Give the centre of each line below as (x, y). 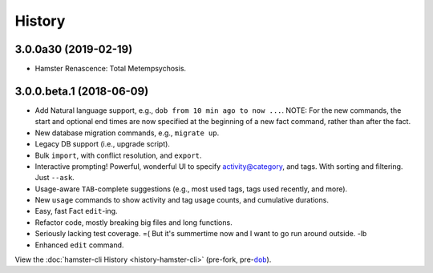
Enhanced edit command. (79, 245)
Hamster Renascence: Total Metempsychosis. (111, 69)
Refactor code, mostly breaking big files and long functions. (134, 222)
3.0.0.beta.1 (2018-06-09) (82, 91)
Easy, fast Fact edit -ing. (76, 211)
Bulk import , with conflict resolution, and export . (118, 155)
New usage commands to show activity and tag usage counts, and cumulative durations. (182, 200)
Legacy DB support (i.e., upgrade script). (102, 144)
